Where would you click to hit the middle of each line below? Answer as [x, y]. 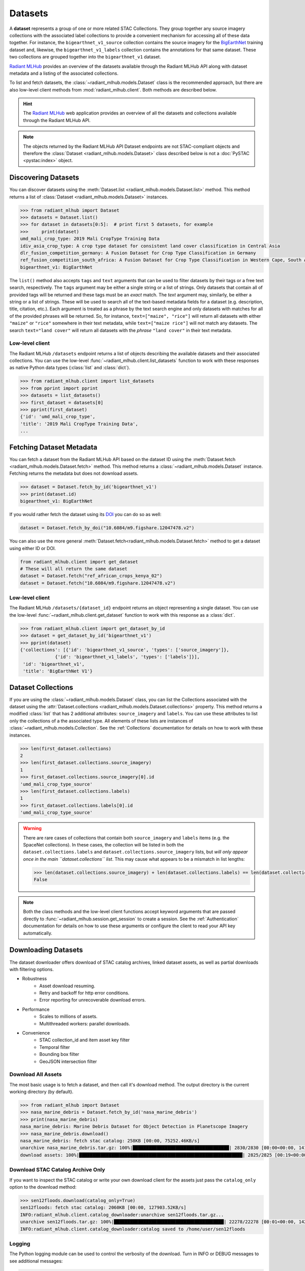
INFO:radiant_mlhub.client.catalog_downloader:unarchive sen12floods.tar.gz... [122, 1215]
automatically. [38, 933]
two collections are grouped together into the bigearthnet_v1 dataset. [85, 57]
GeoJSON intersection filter [68, 1061]
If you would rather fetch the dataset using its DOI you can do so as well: [85, 515]
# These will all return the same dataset [74, 569]
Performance [36, 1009]
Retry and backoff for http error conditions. [84, 993]
